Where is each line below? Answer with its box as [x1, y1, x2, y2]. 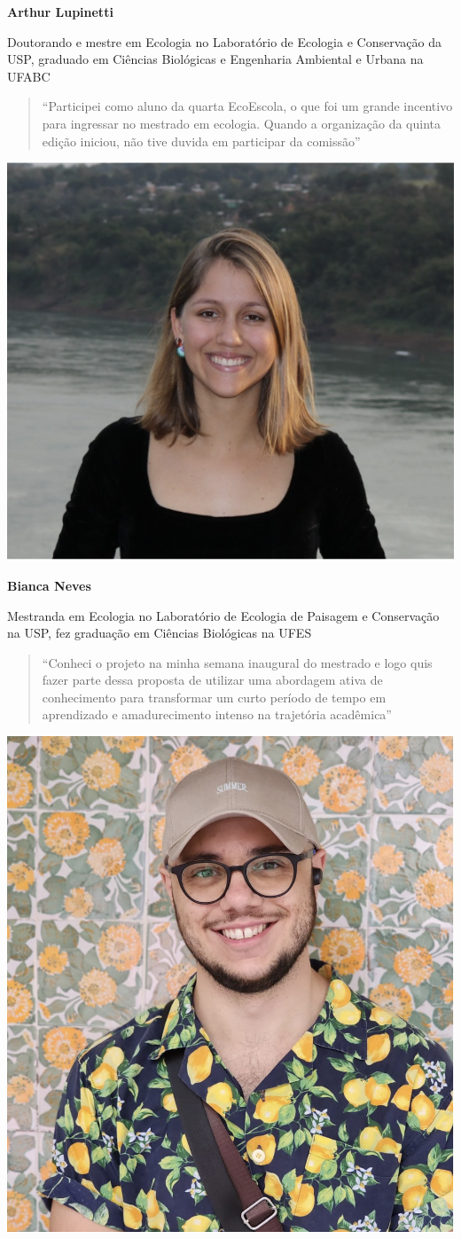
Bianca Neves [7, 576, 91, 594]
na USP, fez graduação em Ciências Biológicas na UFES [7, 623, 312, 642]
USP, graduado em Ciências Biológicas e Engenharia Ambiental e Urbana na [7, 50, 424, 68]
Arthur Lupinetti [7, 3, 113, 20]
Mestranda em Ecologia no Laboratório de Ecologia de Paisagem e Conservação [7, 606, 440, 624]
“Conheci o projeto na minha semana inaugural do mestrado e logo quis [42, 653, 433, 671]
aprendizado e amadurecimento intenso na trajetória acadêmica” [42, 705, 392, 724]
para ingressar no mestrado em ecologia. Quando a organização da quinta [42, 114, 441, 132]
